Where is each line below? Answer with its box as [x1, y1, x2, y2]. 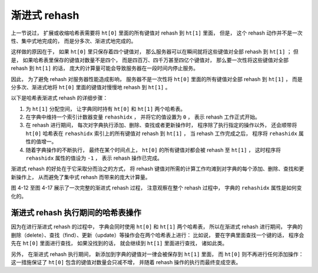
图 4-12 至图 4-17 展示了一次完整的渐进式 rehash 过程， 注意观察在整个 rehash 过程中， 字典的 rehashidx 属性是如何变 [11, 184, 302, 191]
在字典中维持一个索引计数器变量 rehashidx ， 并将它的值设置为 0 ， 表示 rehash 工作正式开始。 [25, 113, 260, 120]
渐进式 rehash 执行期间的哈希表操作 [11, 208, 141, 218]
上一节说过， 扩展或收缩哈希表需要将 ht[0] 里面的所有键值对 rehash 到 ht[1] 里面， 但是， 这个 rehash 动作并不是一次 [11, 29, 303, 36]
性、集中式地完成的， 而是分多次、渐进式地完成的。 [11, 37, 137, 44]
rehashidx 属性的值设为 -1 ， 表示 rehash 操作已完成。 [25, 154, 163, 161]
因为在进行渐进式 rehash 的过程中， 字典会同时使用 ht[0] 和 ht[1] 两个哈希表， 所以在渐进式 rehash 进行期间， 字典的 [11, 223, 303, 230]
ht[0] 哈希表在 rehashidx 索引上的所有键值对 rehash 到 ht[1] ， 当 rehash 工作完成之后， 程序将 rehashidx [25, 130, 297, 137]
